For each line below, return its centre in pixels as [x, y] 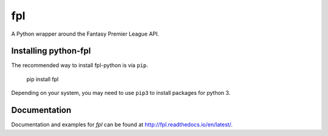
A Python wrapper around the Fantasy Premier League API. [85, 34]
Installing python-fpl [51, 51]
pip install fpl [43, 79]
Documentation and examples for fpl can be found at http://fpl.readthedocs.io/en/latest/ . [122, 125]
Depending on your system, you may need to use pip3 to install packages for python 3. [121, 93]
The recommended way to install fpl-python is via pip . [80, 65]
